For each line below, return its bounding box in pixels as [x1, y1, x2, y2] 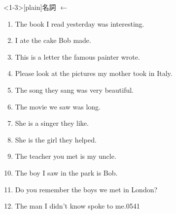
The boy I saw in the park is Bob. [15, 167, 118, 178]
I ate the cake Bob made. [15, 35, 91, 45]
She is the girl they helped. [15, 134, 97, 144]
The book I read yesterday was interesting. [15, 18, 144, 29]
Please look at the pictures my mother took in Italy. [15, 68, 173, 78]
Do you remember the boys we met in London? [15, 184, 158, 194]
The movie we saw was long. [15, 101, 101, 111]
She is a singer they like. [15, 118, 89, 128]
